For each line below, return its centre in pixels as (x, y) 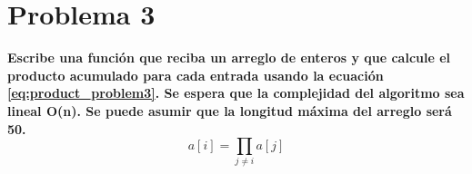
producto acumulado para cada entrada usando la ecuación (196, 75)
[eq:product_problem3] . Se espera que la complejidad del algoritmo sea (236, 93)
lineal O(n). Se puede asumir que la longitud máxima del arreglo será (230, 110)
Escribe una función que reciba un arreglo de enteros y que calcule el (229, 58)
